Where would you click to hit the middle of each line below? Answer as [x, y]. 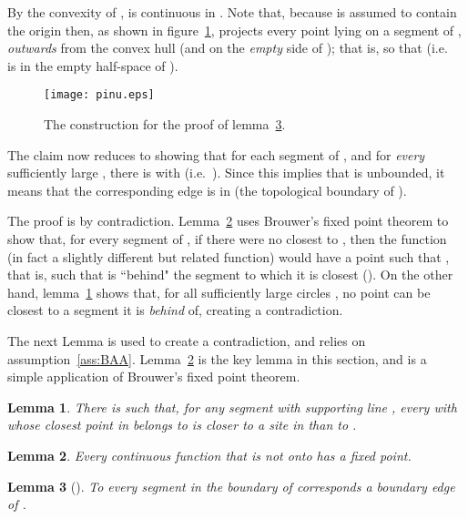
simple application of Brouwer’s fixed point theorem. [154, 377]
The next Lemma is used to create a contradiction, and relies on [187, 340]
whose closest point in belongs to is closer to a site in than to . [182, 425]
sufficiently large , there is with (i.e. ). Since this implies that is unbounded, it [226, 173]
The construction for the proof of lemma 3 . [165, 124]
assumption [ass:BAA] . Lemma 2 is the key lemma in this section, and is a [217, 358]
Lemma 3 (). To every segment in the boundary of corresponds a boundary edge [231, 486]
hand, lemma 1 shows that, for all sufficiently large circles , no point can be [219, 292]
